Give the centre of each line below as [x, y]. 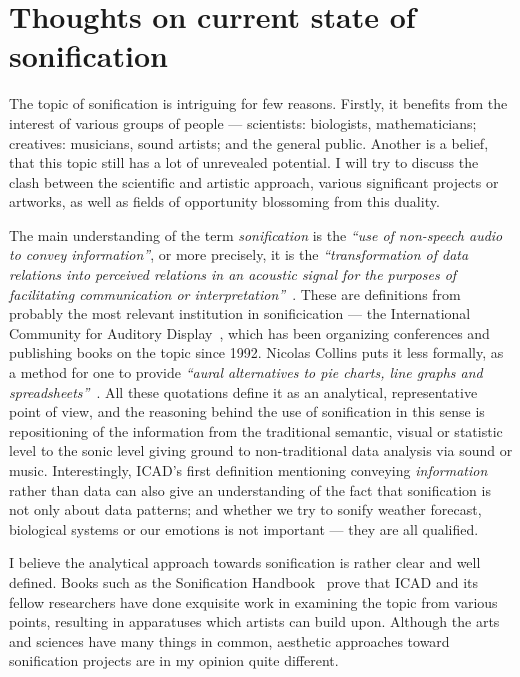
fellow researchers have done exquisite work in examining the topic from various [253, 601]
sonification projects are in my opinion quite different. [174, 660]
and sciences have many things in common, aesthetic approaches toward [229, 640]
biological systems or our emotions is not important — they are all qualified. [244, 528]
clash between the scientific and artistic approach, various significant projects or [254, 181]
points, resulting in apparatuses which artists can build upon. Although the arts [254, 621]
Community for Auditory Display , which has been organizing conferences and [249, 332]
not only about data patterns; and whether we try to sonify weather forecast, [245, 509]
